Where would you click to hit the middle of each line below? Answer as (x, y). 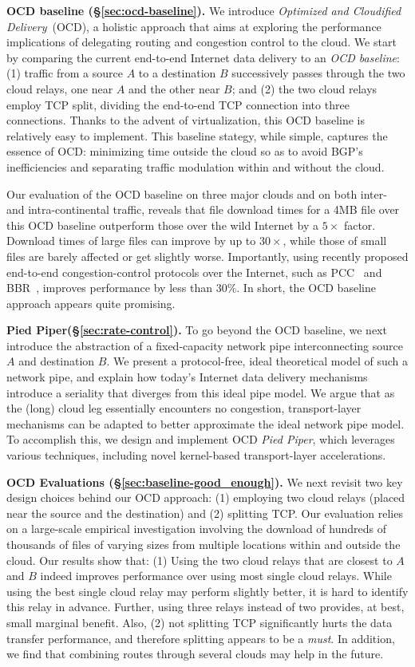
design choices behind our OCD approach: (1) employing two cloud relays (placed (206, 497)
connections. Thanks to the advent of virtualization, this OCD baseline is (186, 120)
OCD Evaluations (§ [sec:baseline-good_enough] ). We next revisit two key (205, 482)
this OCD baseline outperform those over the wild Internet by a (163, 225)
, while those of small (335, 241)
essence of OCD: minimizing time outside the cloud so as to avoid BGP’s (185, 151)
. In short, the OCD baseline (306, 288)
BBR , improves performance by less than (109, 288)
